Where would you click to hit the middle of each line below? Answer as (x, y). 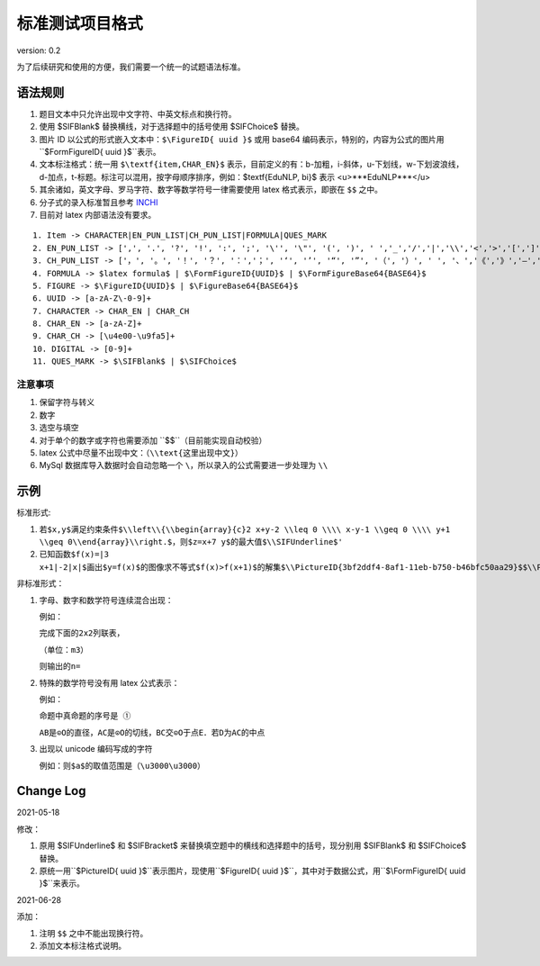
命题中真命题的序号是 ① (85, 716)
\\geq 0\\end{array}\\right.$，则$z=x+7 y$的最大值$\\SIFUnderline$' (191, 542)
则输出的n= (60, 667)
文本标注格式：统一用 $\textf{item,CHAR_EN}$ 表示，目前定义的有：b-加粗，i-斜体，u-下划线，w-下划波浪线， (252, 164)
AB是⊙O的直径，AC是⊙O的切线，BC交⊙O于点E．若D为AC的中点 (152, 732)
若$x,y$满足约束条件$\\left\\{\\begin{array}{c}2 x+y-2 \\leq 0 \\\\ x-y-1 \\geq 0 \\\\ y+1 (245, 529)
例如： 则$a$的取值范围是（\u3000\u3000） (122, 765)
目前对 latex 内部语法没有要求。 (98, 214)
